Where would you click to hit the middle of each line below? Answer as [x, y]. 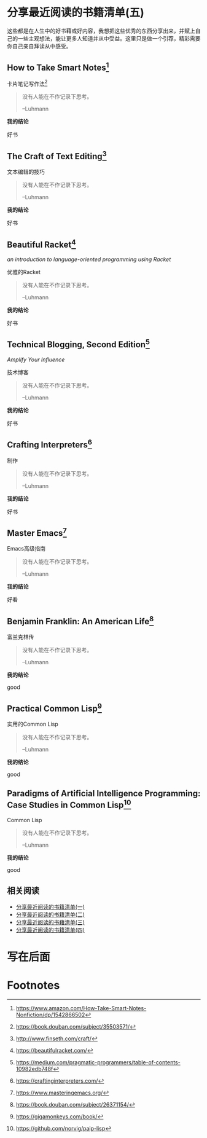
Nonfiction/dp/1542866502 [50, 1014]
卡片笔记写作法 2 [27, 83]
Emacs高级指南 [26, 549]
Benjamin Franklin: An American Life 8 [80, 620]
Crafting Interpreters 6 [50, 444]
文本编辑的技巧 [26, 172]
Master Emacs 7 [37, 532]
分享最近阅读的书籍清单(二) [50, 914]
